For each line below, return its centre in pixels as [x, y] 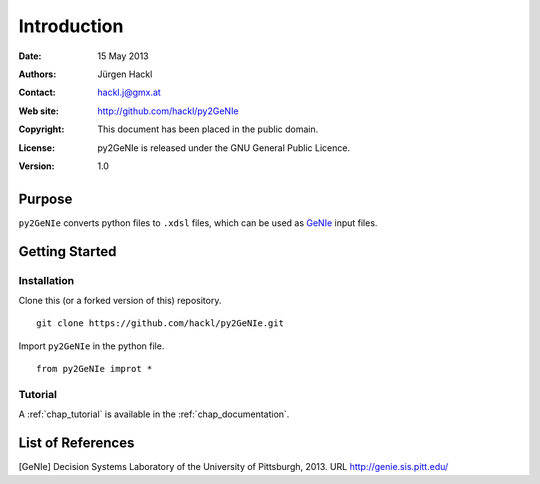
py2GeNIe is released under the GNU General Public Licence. [223, 147]
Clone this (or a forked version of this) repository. [120, 300]
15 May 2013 [123, 56]
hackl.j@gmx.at [129, 92]
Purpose [45, 198]
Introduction [71, 26]
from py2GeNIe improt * [94, 369]
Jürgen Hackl [125, 74]
